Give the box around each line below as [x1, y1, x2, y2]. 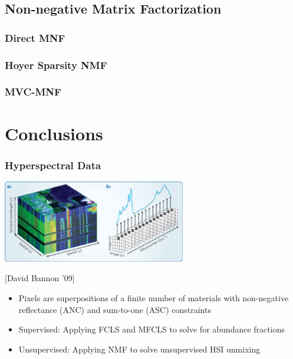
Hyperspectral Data [5, 157, 101, 172]
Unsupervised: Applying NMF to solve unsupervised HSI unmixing [18, 342, 261, 355]
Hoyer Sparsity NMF [5, 57, 107, 72]
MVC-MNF [5, 84, 61, 99]
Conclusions [5, 121, 103, 145]
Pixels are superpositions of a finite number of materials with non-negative [18, 291, 289, 304]
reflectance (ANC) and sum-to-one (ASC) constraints [18, 303, 211, 315]
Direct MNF [5, 30, 65, 45]
